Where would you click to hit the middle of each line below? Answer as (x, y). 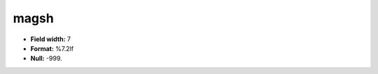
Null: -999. (46, 59)
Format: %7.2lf (52, 48)
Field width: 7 (51, 39)
